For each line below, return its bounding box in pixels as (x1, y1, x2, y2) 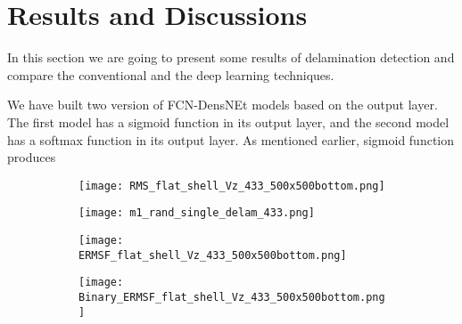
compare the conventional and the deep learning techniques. (7, 65, 334, 84)
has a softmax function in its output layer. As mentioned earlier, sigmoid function (7, 130, 455, 149)
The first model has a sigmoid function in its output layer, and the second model (7, 112, 450, 131)
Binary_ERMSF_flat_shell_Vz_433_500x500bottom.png (78, 290, 385, 304)
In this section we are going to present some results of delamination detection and (7, 48, 455, 67)
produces (7, 148, 56, 166)
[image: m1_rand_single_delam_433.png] (78, 207, 315, 220)
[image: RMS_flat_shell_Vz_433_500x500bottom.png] (78, 179, 385, 192)
